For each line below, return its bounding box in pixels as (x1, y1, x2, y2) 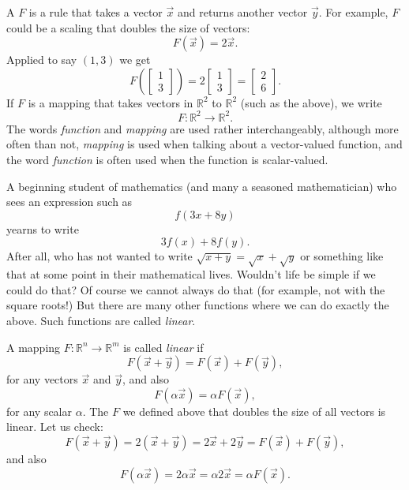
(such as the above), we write (240, 94, 382, 110)
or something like (300, 248, 384, 264)
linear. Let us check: (6, 418, 103, 435)
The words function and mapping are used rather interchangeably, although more (6, 120, 399, 137)
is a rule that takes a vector (28, 4, 163, 20)
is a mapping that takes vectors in (28, 94, 193, 110)
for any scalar (6, 402, 72, 419)
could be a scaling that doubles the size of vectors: (6, 19, 250, 36)
